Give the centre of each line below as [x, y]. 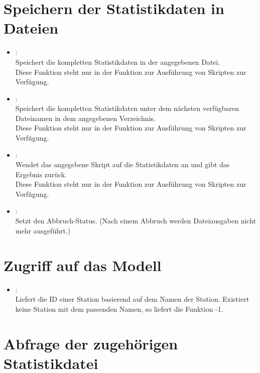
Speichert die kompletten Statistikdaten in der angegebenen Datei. [118, 61]
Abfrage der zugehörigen [91, 343]
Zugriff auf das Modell [83, 265]
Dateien [31, 28]
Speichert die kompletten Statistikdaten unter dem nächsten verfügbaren [127, 108]
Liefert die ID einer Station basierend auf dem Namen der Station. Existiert [132, 299]
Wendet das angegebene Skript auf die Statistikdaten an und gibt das [122, 164]
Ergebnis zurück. [41, 174]
